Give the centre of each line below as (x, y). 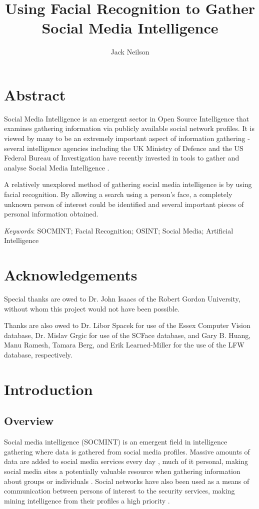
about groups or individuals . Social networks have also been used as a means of (127, 481)
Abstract (35, 94)
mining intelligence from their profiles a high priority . (87, 500)
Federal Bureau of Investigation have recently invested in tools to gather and (122, 158)
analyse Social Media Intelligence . (57, 167)
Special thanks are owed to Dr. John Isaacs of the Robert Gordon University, (122, 299)
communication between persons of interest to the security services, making (119, 491)
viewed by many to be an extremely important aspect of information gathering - (127, 138)
